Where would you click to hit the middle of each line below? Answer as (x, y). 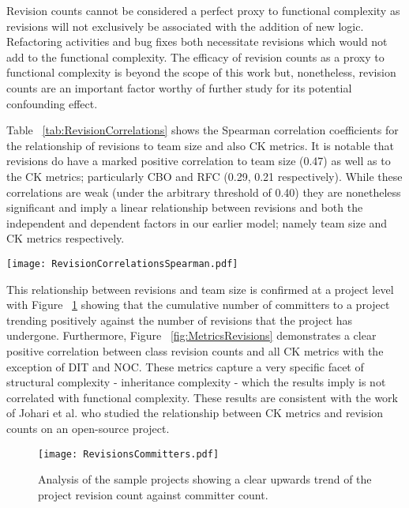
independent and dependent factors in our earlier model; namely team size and (197, 222)
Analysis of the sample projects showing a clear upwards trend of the (205, 479)
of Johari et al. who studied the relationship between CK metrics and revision (195, 413)
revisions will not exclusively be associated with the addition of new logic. (185, 26)
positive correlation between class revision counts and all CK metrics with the (195, 350)
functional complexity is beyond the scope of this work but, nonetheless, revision (201, 72)
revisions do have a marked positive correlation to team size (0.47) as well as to (199, 161)
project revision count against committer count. (153, 494)
